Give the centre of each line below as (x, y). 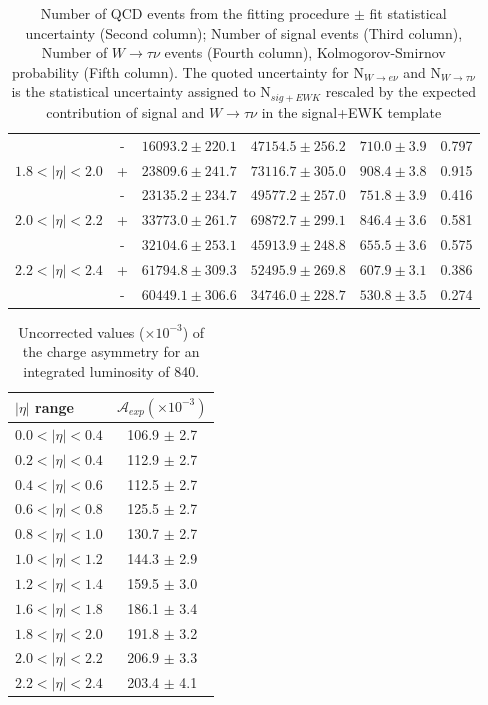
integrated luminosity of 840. (111, 371)
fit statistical (408, 13)
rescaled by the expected (401, 91)
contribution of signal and (125, 111)
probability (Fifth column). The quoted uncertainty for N (187, 71)
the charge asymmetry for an (111, 351)
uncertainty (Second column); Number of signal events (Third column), (244, 32)
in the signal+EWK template (351, 111)
